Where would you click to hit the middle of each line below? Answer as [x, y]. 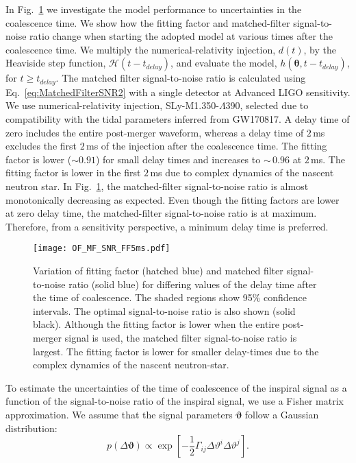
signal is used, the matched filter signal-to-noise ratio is [181, 337]
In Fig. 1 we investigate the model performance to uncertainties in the [154, 9]
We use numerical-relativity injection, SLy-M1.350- [112, 105]
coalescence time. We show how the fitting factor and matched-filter [148, 22]
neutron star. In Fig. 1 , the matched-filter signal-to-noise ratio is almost [157, 186]
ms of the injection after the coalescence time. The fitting [207, 146]
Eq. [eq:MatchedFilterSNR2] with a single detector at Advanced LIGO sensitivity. [178, 92]
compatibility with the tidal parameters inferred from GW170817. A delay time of [178, 119]
